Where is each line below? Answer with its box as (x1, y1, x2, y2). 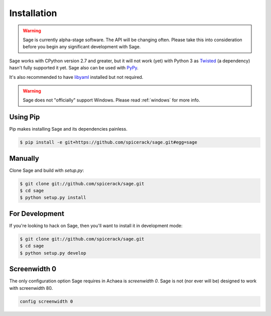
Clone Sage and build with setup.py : (9, 167, 84, 173)
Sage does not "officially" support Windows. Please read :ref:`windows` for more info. (23, 97, 200, 103)
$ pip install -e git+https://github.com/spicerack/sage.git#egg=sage (20, 140, 198, 145)
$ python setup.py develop (20, 250, 86, 256)
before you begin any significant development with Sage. (23, 44, 141, 50)
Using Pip (9, 113, 40, 122)
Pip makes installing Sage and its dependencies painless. (9, 126, 127, 132)
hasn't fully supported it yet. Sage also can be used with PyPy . (9, 65, 139, 71)
